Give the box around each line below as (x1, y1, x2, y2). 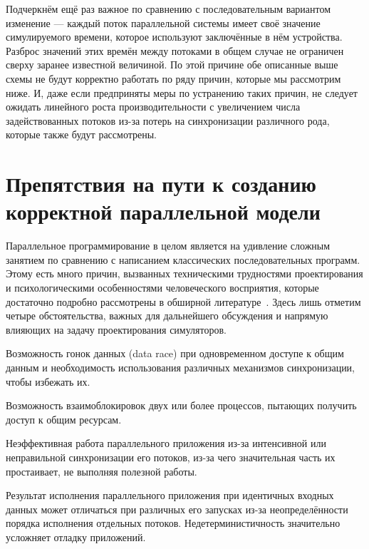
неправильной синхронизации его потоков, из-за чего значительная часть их (6, 449, 336, 464)
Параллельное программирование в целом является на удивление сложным (6, 238, 331, 253)
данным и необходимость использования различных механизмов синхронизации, (6, 360, 355, 374)
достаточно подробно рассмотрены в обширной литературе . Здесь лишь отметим (6, 294, 361, 309)
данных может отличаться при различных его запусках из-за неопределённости (6, 501, 348, 516)
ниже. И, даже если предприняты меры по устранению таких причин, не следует (6, 85, 358, 100)
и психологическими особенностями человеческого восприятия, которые (6, 280, 319, 295)
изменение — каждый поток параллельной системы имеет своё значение (6, 15, 321, 30)
